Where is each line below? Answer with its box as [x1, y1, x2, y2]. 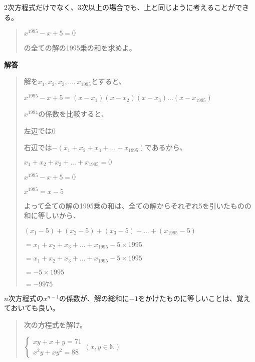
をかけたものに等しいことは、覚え [138, 292, 250, 303]
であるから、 [144, 142, 187, 152]
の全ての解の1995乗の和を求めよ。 [24, 42, 136, 53]
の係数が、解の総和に [59, 292, 129, 303]
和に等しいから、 [24, 210, 80, 220]
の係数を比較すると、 [38, 108, 108, 119]
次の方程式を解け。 [24, 319, 87, 329]
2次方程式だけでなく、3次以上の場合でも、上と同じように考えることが [4, 2, 235, 12]
